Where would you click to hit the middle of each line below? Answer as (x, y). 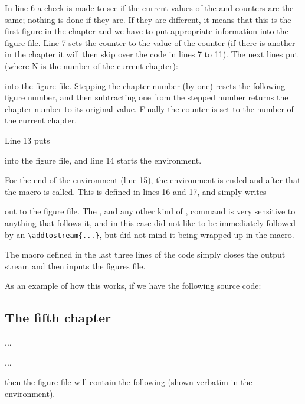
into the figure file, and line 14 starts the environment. (103, 160)
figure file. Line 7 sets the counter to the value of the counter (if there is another (150, 42)
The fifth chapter (58, 317)
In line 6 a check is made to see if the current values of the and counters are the (149, 8)
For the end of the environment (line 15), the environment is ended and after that (153, 180)
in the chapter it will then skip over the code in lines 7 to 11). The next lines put (151, 54)
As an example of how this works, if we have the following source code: (133, 286)
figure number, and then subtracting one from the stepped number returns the (147, 97)
